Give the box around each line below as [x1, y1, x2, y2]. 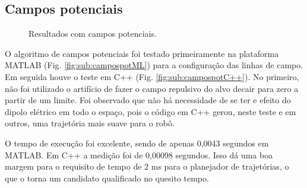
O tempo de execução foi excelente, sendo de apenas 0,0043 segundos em [5, 136, 269, 149]
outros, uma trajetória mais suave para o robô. [5, 117, 175, 129]
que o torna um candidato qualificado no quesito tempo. [5, 171, 209, 184]
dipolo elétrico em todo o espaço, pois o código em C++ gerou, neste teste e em [5, 105, 296, 117]
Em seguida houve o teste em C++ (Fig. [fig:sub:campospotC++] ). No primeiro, [5, 70, 299, 82]
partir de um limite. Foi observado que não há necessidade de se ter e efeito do [5, 94, 291, 106]
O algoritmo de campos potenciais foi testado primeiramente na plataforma [5, 47, 279, 59]
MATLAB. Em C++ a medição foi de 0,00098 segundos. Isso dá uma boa [5, 148, 273, 161]
